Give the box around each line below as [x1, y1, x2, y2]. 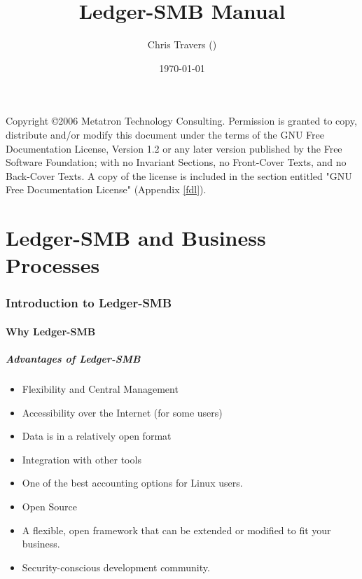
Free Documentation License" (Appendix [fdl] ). [6, 182, 207, 197]
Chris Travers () [147, 37, 217, 52]
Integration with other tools [22, 452, 141, 466]
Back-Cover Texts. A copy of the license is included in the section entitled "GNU [6, 168, 352, 183]
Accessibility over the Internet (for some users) [22, 405, 223, 419]
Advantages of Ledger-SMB [6, 351, 141, 366]
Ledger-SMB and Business [6, 223, 266, 252]
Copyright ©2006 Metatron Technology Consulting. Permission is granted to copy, [6, 113, 357, 128]
